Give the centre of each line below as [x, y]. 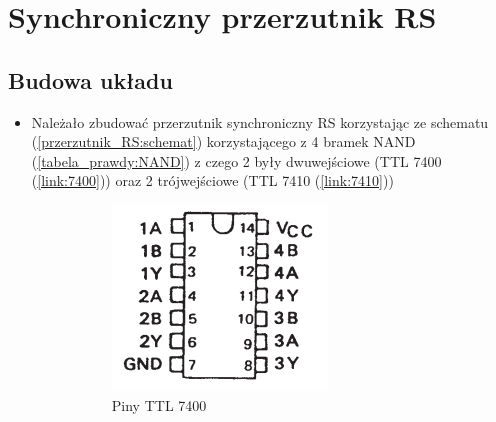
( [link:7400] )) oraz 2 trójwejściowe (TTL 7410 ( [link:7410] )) [212, 180]
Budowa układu [90, 79]
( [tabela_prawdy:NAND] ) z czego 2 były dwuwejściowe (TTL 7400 [236, 160]
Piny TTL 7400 [159, 404]
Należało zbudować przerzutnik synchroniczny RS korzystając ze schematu [260, 121]
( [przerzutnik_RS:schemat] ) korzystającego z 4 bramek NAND [223, 141]
